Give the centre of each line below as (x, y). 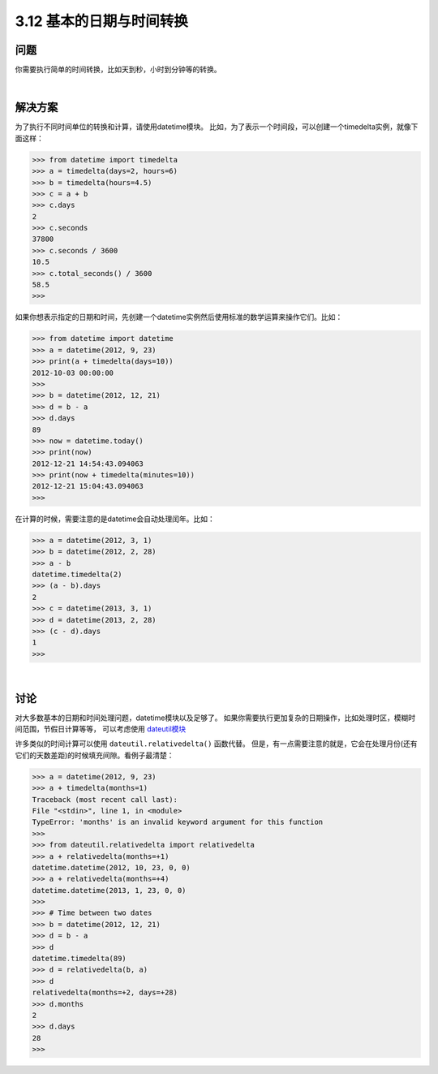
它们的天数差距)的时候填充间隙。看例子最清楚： (94, 755)
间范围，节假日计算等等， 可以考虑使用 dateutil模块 (101, 729)
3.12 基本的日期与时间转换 (101, 21)
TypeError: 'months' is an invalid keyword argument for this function (178, 822)
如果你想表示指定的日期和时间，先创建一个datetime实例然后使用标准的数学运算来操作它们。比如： (179, 317)
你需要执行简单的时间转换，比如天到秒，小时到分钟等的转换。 (118, 70)
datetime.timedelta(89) (79, 959)
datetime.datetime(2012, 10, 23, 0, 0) (111, 867)
